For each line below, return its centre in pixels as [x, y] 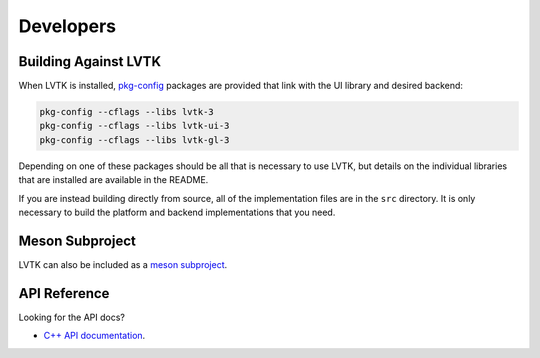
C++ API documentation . [94, 336]
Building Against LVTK [90, 61]
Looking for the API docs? [71, 317]
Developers [67, 26]
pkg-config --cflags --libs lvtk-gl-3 [134, 139]
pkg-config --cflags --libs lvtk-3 [126, 112]
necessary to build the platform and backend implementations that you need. [177, 212]
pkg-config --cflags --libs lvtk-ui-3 [134, 126]
